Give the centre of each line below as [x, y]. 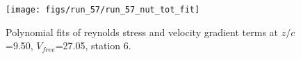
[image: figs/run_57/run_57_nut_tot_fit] [103, 10]
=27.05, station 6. [93, 45]
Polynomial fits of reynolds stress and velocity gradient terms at [142, 32]
